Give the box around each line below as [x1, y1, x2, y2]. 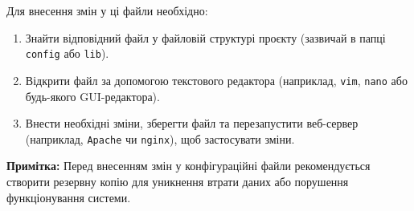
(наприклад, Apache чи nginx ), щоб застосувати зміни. [25, 130, 295, 147]
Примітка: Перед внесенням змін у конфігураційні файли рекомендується [6, 157, 371, 174]
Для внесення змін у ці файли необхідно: [6, 2, 208, 18]
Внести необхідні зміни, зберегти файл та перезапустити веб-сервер [25, 115, 359, 132]
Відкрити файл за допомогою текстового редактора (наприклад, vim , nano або [25, 71, 408, 88]
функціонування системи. [6, 189, 131, 205]
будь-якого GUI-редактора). [25, 87, 160, 104]
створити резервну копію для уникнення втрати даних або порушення [6, 172, 349, 189]
